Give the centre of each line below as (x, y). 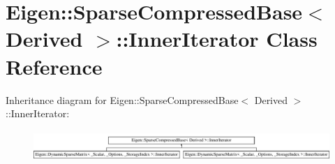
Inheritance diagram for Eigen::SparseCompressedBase (122, 99)
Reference (54, 66)
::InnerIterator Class (217, 39)
